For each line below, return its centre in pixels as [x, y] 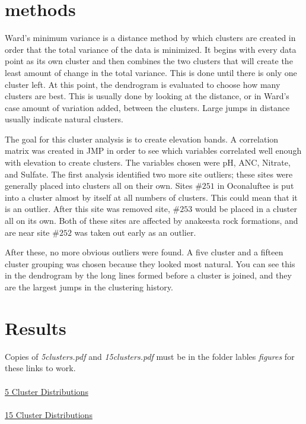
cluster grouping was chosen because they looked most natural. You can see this [150, 263]
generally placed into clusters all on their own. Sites [99, 186]
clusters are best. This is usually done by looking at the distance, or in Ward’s [147, 96]
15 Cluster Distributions [49, 414]
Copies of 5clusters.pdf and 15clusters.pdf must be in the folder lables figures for [150, 356]
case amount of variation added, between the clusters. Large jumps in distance [147, 107]
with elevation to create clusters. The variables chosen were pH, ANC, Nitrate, [148, 162]
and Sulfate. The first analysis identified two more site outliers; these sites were [149, 174]
